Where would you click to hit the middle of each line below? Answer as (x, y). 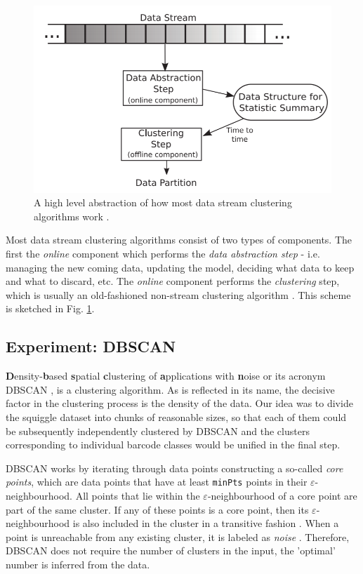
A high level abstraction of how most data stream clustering (163, 202)
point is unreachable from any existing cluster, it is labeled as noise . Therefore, (178, 536)
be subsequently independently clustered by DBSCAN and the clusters (158, 430)
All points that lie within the (138, 495)
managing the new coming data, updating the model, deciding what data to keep (180, 267)
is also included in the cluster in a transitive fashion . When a (206, 523)
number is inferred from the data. (78, 564)
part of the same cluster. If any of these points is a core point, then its (157, 509)
